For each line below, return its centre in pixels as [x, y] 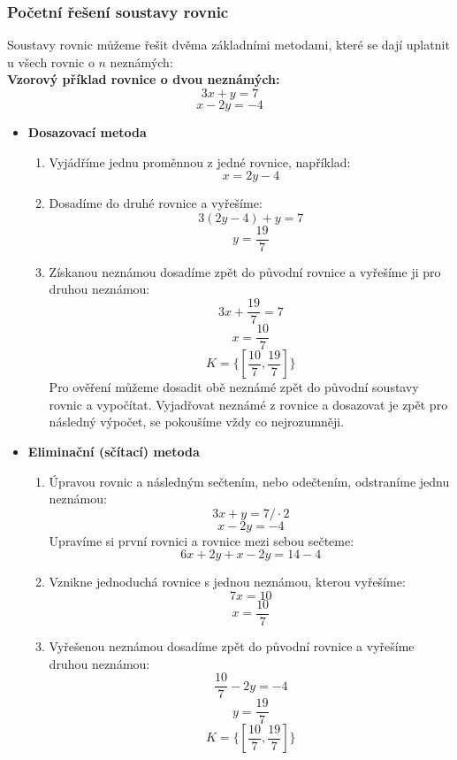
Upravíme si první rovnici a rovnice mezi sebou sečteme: [202, 540]
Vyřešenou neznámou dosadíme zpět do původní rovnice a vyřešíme [232, 645]
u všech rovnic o [51, 61]
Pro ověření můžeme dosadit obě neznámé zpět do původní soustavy [234, 387]
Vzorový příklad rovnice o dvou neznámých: [144, 79]
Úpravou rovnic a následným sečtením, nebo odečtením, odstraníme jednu [249, 481]
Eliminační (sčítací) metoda [114, 451]
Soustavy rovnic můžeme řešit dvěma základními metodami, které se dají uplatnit [228, 45]
